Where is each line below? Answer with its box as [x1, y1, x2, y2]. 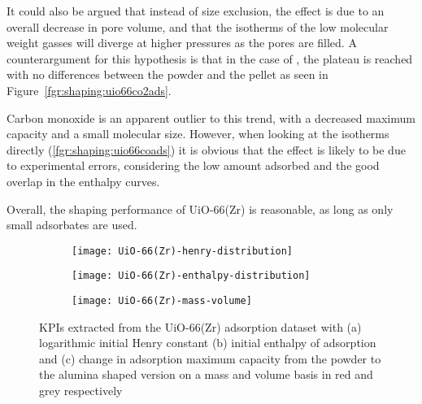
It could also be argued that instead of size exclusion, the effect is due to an [7, 2, 385, 19]
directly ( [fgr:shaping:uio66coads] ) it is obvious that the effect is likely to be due [7, 141, 406, 158]
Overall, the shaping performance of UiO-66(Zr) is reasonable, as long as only [7, 200, 394, 217]
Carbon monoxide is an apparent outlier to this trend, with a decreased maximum [7, 109, 415, 126]
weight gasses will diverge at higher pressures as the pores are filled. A [7, 34, 357, 51]
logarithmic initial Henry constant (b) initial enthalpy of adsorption [39, 334, 376, 351]
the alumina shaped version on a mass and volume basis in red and [39, 366, 373, 383]
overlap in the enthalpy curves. [7, 172, 160, 189]
